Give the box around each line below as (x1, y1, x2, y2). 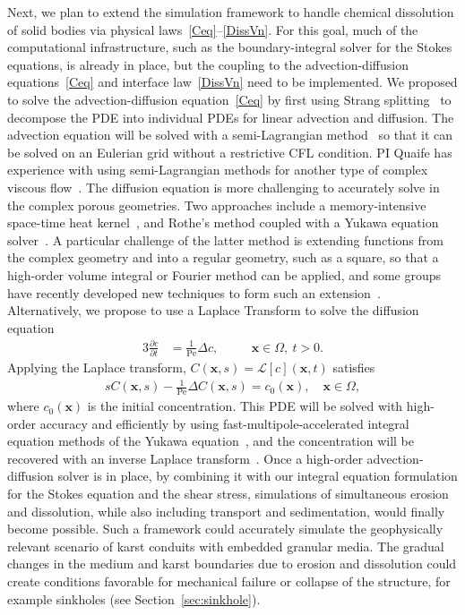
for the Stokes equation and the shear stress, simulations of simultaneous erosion (7, 484, 449, 503)
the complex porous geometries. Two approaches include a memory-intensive (7, 195, 426, 214)
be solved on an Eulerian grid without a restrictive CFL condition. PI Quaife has (7, 142, 452, 161)
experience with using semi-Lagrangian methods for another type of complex (7, 160, 428, 179)
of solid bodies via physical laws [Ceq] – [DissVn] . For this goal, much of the (7, 20, 418, 38)
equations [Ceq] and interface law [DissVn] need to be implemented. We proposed (7, 73, 458, 91)
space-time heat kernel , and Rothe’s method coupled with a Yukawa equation (7, 213, 439, 232)
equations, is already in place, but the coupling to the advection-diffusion (7, 55, 409, 73)
